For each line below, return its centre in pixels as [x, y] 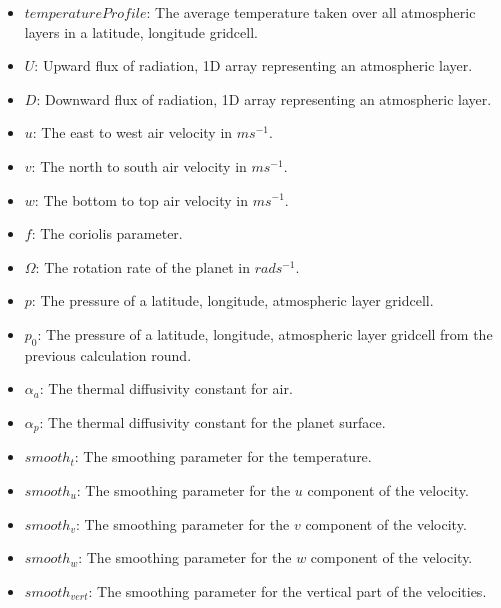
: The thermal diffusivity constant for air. [166, 388]
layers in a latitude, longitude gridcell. [141, 31]
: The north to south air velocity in [139, 165]
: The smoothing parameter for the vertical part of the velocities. [287, 590]
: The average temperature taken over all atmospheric [311, 12]
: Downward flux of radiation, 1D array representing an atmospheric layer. [264, 98]
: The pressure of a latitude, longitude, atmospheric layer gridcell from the [265, 333]
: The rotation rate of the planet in [142, 266]
